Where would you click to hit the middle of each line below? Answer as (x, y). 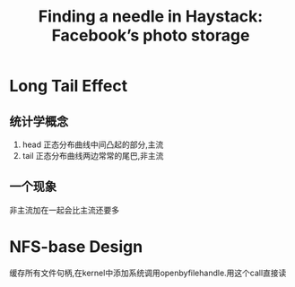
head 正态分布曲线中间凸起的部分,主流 (93, 144)
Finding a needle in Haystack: (151, 17)
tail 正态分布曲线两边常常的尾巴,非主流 (93, 156)
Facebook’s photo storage (151, 35)
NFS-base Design (76, 247)
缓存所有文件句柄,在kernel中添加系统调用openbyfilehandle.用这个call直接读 (148, 273)
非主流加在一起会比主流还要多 (64, 210)
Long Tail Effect (69, 86)
